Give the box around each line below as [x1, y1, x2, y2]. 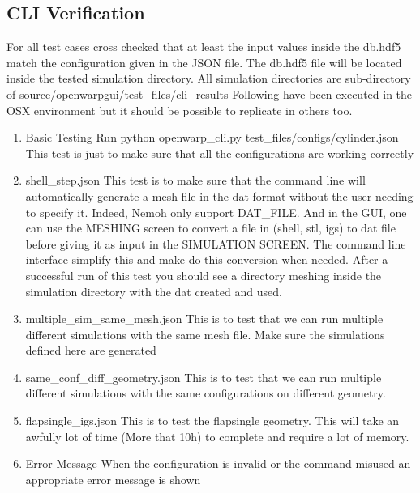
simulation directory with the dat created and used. [25, 283, 282, 300]
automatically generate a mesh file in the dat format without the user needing [25, 187, 414, 204]
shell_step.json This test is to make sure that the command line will [25, 172, 366, 189]
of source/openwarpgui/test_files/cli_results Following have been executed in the [6, 85, 413, 102]
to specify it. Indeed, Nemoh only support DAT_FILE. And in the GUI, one [25, 203, 407, 220]
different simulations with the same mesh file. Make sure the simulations [25, 325, 385, 342]
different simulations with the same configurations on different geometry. [25, 385, 386, 402]
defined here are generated [25, 342, 156, 359]
